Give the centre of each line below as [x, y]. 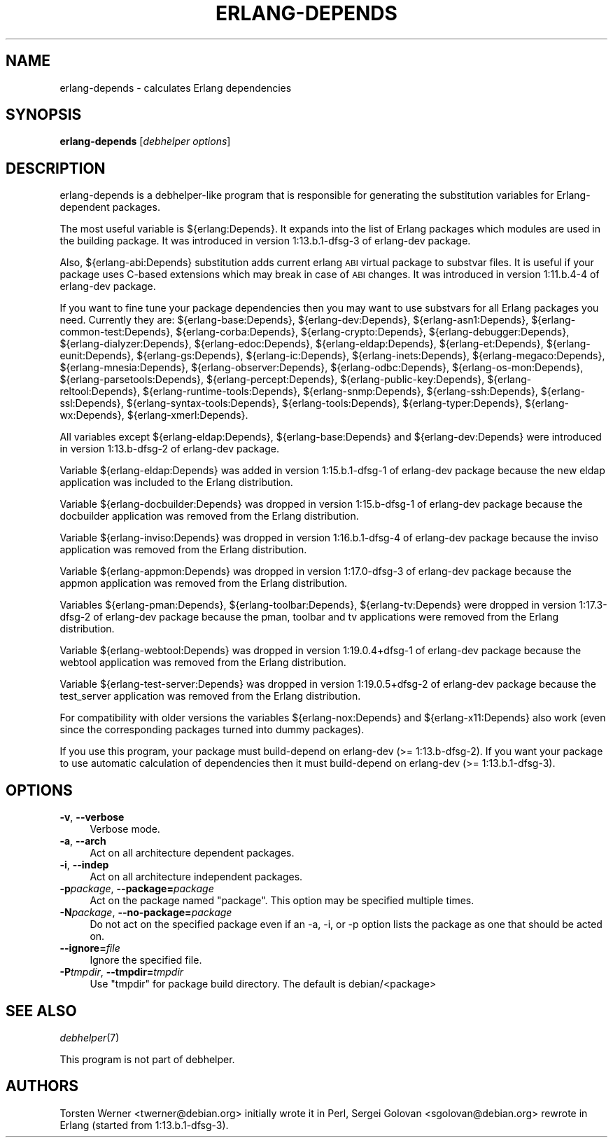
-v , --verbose [92, 817]
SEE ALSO [41, 1011]
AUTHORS [42, 1086]
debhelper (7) [90, 1037]
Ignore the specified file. [146, 960]
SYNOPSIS [44, 115]
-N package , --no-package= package [146, 913]
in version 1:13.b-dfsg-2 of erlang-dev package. [169, 449]
